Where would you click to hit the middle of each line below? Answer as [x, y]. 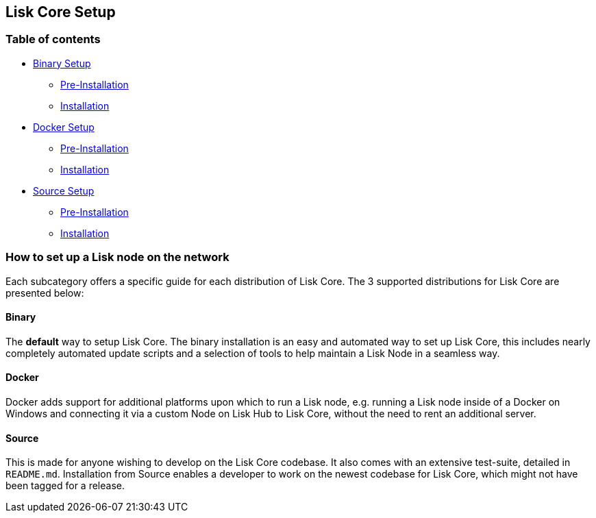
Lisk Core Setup [61, 12]
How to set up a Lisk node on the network [117, 257]
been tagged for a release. [65, 486]
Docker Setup [64, 127]
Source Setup [64, 190]
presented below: [45, 293]
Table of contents [53, 39]
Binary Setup [62, 63]
